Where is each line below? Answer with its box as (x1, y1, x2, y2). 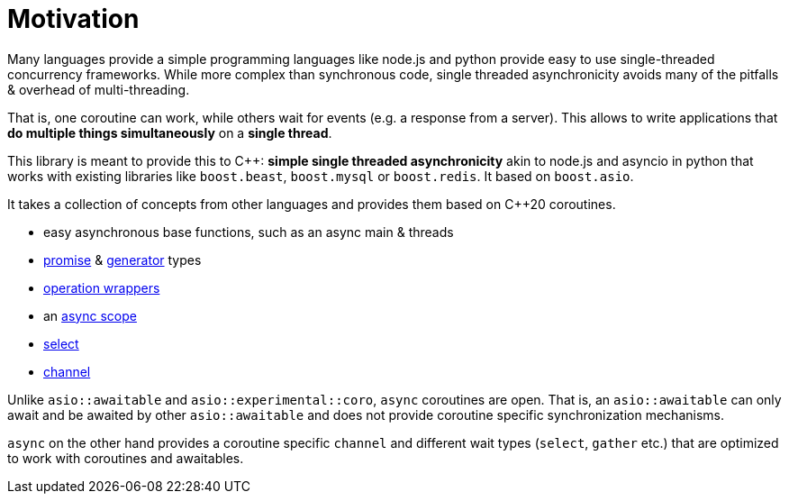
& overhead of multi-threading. (7, 81, 190, 97)
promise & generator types (43, 251, 202, 268)
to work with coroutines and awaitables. (7, 450, 244, 466)
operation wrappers (43, 279, 160, 296)
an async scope (43, 307, 137, 323)
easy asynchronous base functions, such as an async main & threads (43, 223, 454, 240)
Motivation (7, 4, 140, 34)
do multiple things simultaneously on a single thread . (7, 124, 332, 141)
